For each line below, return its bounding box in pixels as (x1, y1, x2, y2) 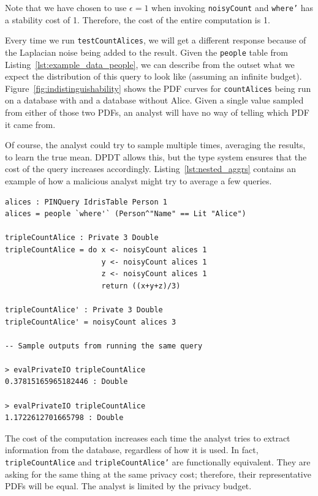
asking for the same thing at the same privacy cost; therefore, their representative (5, 467, 311, 480)
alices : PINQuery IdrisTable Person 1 (5, 197, 167, 206)
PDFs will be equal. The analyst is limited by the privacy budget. (5, 479, 252, 492)
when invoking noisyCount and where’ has (151, 1, 314, 13)
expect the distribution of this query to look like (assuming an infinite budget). (5, 70, 302, 83)
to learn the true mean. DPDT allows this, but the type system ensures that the (5, 150, 307, 163)
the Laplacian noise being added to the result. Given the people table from (5, 45, 288, 58)
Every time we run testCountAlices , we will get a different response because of (5, 34, 306, 47)
